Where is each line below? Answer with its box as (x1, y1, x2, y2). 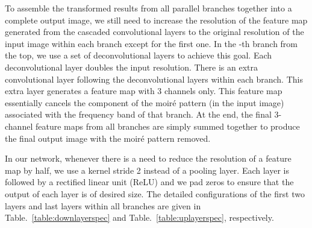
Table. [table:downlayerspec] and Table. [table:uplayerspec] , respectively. (5, 211, 274, 224)
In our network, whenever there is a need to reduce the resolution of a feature (5, 152, 292, 165)
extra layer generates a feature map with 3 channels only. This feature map (5, 84, 282, 97)
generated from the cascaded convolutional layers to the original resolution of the (5, 25, 304, 38)
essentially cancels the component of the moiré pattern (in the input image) (5, 96, 284, 109)
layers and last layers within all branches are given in (5, 199, 201, 212)
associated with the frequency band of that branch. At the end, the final (5, 108, 272, 121)
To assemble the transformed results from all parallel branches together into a (5, 2, 292, 14)
